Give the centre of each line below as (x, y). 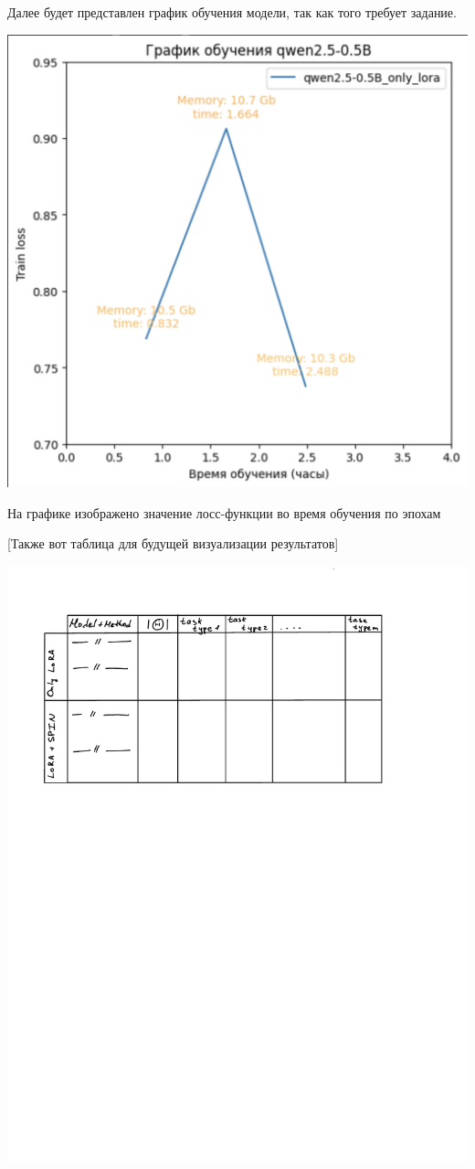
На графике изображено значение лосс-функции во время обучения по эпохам (224, 512)
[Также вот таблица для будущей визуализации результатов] (173, 543)
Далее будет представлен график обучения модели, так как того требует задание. (232, 12)
